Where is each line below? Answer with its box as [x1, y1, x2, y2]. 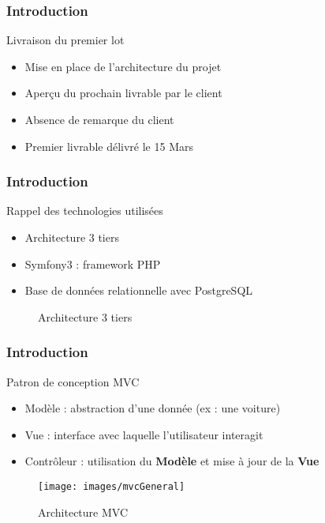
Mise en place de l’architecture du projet [24, 58, 222, 74]
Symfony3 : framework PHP [24, 255, 161, 272]
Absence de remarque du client [24, 111, 174, 127]
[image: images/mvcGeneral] [38, 480, 185, 492]
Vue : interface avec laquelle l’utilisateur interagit [24, 426, 263, 442]
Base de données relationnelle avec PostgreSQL [24, 282, 253, 299]
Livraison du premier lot [6, 32, 125, 48]
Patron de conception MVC [6, 373, 140, 389]
